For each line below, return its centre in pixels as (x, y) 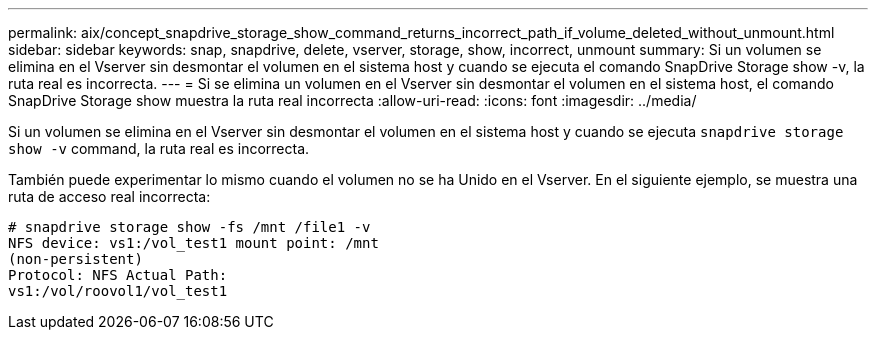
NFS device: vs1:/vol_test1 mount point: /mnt (193, 243)
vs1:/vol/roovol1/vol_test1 (118, 291)
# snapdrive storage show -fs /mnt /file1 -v (189, 227)
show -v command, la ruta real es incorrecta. (159, 148)
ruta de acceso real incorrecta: (109, 196)
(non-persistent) (75, 259)
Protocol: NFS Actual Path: (118, 275)
